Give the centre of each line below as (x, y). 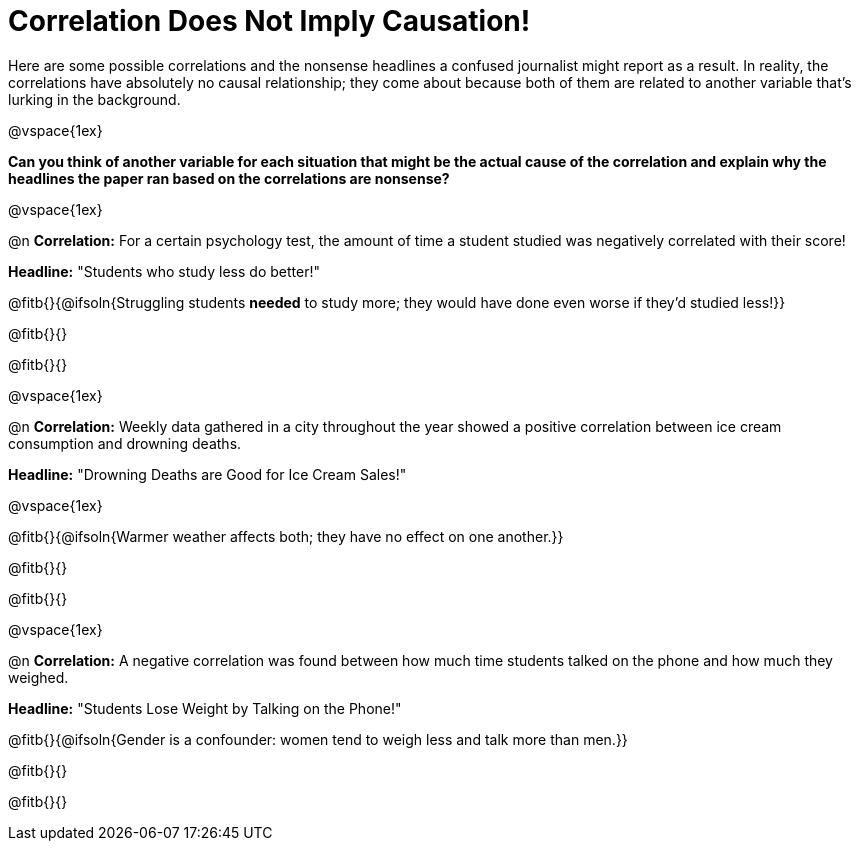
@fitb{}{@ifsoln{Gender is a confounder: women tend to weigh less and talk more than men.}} (318, 739)
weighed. (38, 677)
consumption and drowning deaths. (125, 443)
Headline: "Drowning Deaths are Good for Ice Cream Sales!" (207, 474)
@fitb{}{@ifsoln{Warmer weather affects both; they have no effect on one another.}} (286, 536)
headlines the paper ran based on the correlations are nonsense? (229, 178)
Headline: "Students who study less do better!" (164, 271)
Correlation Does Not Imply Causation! (269, 21)
